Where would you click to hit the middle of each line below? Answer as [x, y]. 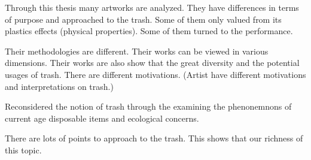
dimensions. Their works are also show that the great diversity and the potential [152, 63]
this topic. [23, 150]
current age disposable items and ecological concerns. [102, 118]
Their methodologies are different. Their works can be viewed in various [137, 51]
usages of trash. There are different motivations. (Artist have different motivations [155, 74]
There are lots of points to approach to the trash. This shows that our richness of [154, 138]
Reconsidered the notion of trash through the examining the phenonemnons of [148, 106]
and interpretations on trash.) [59, 86]
